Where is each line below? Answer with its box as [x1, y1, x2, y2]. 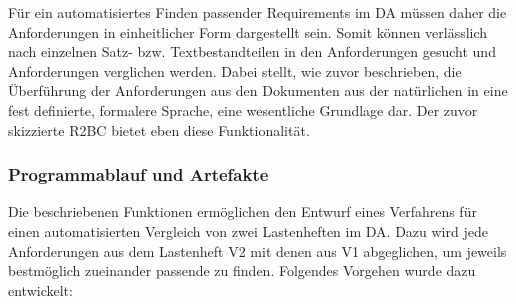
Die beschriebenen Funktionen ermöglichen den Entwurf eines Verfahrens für [8, 201, 477, 222]
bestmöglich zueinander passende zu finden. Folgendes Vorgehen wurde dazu [8, 260, 476, 281]
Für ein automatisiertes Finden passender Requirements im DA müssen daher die [8, 2, 507, 22]
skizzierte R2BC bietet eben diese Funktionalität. [8, 119, 310, 140]
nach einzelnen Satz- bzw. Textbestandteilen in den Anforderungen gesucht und [8, 41, 496, 62]
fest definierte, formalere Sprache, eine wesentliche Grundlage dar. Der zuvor [8, 99, 478, 120]
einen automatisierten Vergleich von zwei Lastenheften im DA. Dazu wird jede [8, 220, 488, 241]
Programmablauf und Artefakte [8, 162, 269, 187]
